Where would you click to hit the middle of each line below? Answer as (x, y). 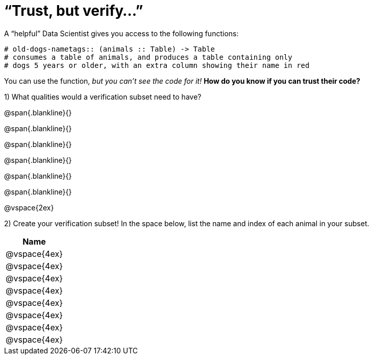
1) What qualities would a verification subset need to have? (103, 97)
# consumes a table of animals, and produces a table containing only (148, 57)
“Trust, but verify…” (74, 11)
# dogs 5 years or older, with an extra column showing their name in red (157, 65)
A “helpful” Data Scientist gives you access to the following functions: (121, 33)
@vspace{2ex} (29, 207)
